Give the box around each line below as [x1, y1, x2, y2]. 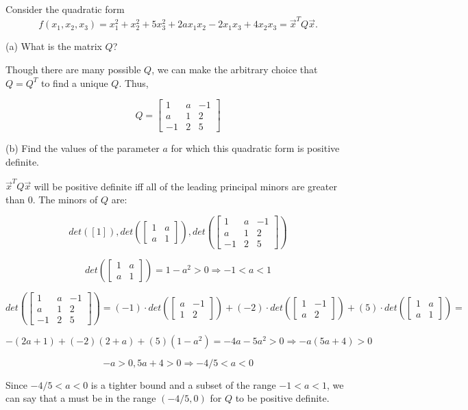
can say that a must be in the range [5, 391, 156, 405]
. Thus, [119, 75, 149, 90]
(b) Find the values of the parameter [5, 141, 160, 155]
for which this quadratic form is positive [171, 141, 340, 155]
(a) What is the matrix [5, 39, 102, 53]
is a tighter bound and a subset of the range [90, 377, 276, 392]
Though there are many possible [5, 62, 141, 77]
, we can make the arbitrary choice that [151, 62, 318, 77]
